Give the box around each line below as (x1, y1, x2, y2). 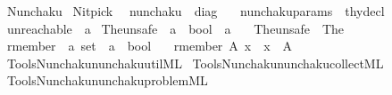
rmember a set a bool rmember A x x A (6, 36, 293, 55)
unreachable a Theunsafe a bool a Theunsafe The (6, 19, 345, 37)
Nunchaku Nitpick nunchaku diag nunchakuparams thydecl (6, 2, 385, 20)
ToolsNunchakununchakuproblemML (6, 71, 208, 90)
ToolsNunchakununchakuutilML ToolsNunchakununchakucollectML (6, 53, 384, 72)
